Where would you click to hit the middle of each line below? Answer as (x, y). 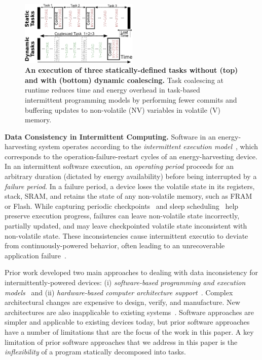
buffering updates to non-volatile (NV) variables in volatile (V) (123, 109)
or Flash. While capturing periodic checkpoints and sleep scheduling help (122, 206)
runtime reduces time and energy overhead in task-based (113, 90)
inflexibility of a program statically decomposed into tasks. (95, 352)
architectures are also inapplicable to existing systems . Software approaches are (129, 312)
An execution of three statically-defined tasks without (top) (132, 70)
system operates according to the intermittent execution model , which (148, 146)
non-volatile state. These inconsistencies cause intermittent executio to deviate (126, 235)
